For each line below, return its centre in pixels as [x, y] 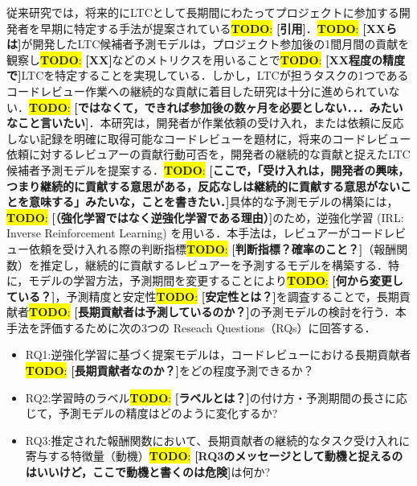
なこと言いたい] [48, 123]
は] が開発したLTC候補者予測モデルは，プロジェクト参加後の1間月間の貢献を [208, 44]
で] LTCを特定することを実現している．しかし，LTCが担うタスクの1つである [208, 75]
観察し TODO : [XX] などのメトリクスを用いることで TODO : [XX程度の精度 [206, 59]
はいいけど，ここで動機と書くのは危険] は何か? [148, 472]
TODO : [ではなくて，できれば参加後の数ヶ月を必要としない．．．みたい [216, 107]
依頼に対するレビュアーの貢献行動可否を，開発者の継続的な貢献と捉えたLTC [208, 154]
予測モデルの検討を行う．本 [333, 312]
